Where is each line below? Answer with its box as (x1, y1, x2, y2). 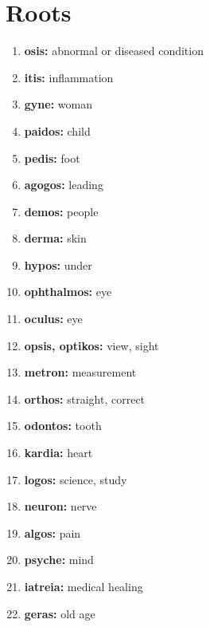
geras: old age (24, 605, 95, 621)
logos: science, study (24, 471, 127, 487)
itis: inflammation (24, 69, 114, 85)
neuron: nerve (24, 498, 97, 515)
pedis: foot (24, 149, 80, 166)
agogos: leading (24, 176, 103, 193)
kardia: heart (24, 444, 93, 461)
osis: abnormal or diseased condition (24, 42, 204, 59)
